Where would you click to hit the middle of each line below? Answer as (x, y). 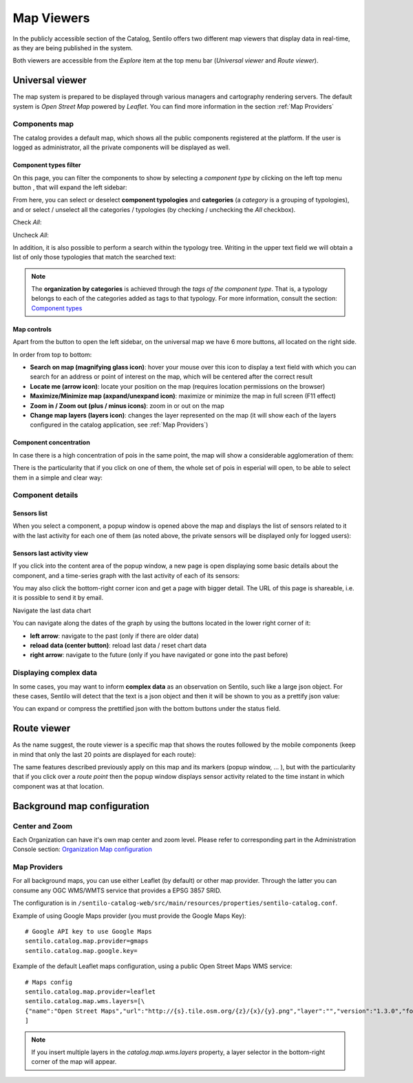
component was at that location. (59, 786)
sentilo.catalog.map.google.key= (81, 951)
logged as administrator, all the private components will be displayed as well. (121, 147)
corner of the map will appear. (74, 1062)
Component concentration (52, 442)
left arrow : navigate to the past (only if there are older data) (114, 636)
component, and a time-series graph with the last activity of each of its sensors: (126, 575)
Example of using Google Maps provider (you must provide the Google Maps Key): (130, 916)
